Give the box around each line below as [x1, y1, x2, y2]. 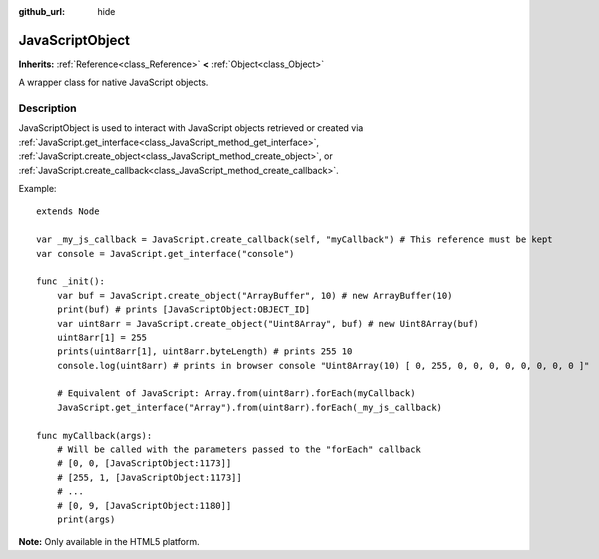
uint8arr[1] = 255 [56, 331, 148, 343]
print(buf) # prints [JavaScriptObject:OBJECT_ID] [56, 304, 311, 315]
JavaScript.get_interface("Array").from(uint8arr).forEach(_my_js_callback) [56, 401, 443, 413]
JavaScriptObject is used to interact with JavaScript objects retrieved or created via [18, 122, 364, 134]
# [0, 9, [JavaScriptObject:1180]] [56, 500, 232, 511]
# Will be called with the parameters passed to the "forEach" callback [56, 444, 422, 455]
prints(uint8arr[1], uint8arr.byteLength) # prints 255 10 [56, 346, 353, 357]
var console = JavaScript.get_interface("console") [36, 248, 295, 259]
